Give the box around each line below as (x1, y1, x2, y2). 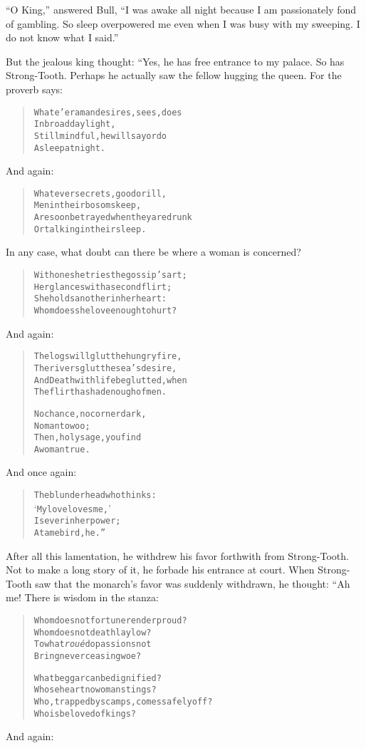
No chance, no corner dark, (33, 408, 147, 419)
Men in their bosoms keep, (33, 200, 142, 211)
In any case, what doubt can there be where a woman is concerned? (6, 244, 301, 259)
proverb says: (6, 81, 63, 96)
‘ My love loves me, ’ (33, 500, 111, 515)
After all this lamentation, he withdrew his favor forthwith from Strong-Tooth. (6, 548, 349, 563)
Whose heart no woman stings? (33, 685, 157, 695)
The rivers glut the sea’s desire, (33, 363, 177, 373)
